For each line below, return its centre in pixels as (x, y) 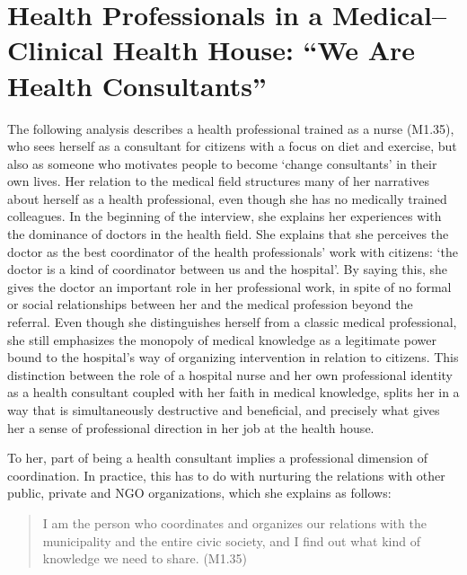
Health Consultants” (137, 85)
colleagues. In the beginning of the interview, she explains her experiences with (225, 216)
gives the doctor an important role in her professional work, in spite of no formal (229, 286)
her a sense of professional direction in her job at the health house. (191, 427)
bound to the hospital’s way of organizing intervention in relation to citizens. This (233, 357)
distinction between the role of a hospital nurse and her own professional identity (230, 374)
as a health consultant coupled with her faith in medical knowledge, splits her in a (233, 392)
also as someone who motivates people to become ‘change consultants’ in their (222, 163)
